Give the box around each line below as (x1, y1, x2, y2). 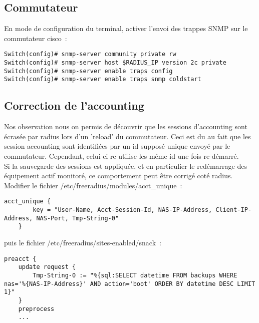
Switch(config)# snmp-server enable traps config (4, 67, 173, 75)
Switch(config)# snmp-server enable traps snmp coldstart (4, 76, 201, 83)
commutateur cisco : (4, 33, 67, 43)
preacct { (4, 255, 37, 262)
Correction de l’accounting (4, 98, 144, 113)
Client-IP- (215, 206, 251, 214)
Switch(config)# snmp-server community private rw (4, 51, 176, 58)
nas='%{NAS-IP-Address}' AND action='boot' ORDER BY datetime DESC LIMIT (4, 280, 255, 287)
